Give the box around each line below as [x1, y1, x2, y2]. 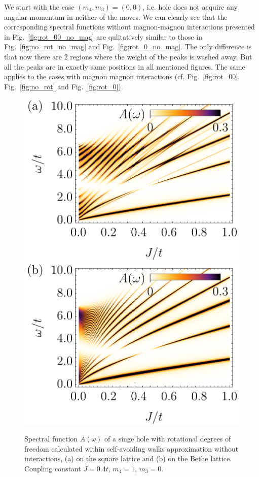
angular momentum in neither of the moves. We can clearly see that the [4, 11, 228, 22]
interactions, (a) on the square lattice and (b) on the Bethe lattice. [24, 453, 232, 464]
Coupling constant [24, 463, 81, 474]
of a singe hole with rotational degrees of [104, 433, 231, 444]
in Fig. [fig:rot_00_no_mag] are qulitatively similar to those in [4, 31, 202, 42]
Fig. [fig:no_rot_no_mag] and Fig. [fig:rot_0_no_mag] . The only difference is [4, 41, 252, 52]
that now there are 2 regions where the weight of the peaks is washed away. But [4, 51, 252, 61]
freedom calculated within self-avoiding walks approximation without [24, 443, 239, 454]
